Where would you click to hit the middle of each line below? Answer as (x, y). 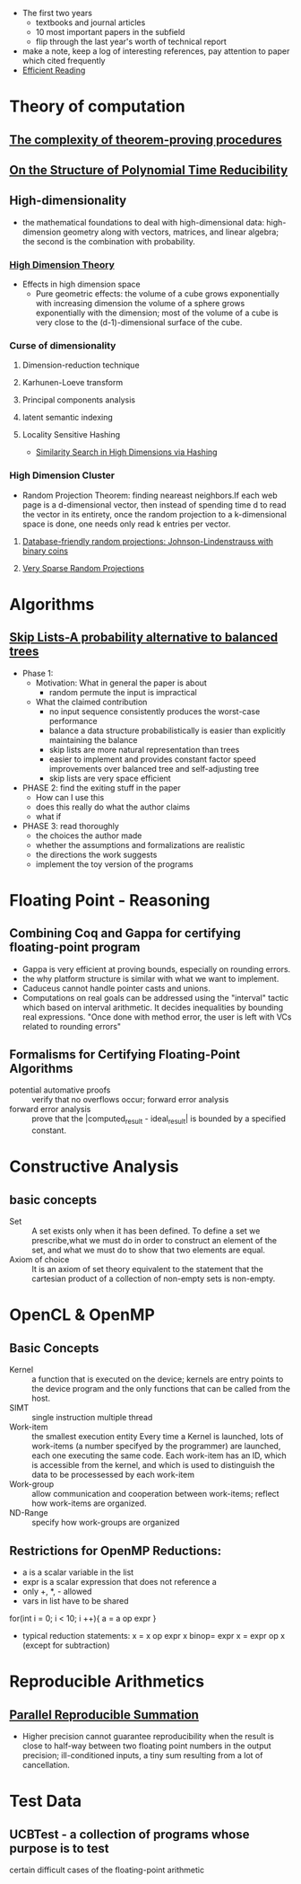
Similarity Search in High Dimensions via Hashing (126, 452)
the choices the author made (89, 836)
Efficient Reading (54, 70)
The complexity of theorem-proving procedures (146, 140)
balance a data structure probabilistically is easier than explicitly (168, 730)
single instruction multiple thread (92, 1418)
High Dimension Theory (62, 264)
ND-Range (29, 1513)
